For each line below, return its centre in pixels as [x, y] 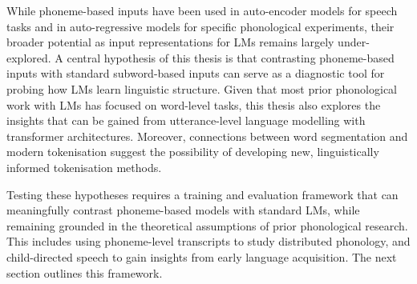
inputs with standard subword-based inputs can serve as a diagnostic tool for [196, 73]
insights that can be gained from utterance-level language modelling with [186, 120]
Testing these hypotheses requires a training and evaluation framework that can [202, 194]
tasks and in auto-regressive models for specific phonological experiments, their [200, 26]
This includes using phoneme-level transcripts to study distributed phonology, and [208, 241]
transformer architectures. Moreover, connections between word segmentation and [207, 136]
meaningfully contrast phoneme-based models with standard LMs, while [183, 210]
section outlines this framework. [85, 272]
